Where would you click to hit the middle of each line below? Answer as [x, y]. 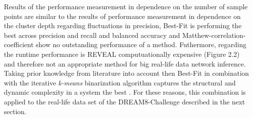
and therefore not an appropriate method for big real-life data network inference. [125, 63]
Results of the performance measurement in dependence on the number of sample [126, 6]
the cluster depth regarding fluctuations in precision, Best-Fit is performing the [123, 25]
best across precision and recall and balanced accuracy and [92, 35]
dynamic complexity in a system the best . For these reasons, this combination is [125, 92]
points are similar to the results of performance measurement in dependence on [122, 16]
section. [15, 111]
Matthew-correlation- [214, 35]
